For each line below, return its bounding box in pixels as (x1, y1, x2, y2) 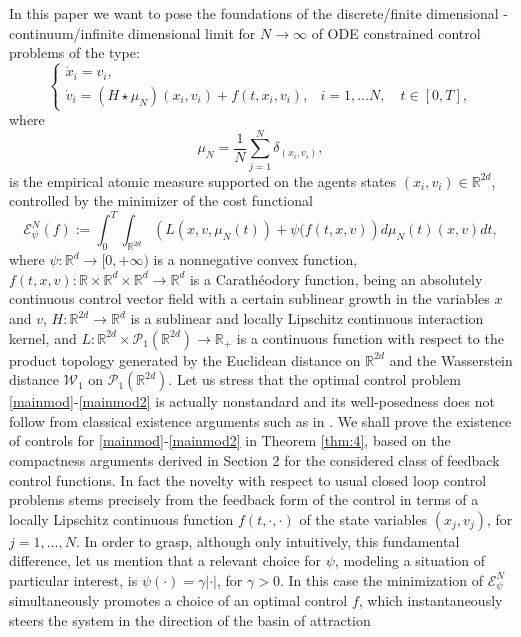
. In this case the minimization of (279, 569, 484, 590)
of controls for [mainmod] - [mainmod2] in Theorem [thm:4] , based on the (9, 430, 451, 451)
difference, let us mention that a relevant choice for (9, 550, 322, 571)
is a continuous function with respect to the (236, 327, 504, 348)
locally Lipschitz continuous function (9, 508, 234, 529)
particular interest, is (9, 569, 138, 590)
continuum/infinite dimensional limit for (9, 22, 256, 43)
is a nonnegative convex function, (153, 249, 358, 270)
